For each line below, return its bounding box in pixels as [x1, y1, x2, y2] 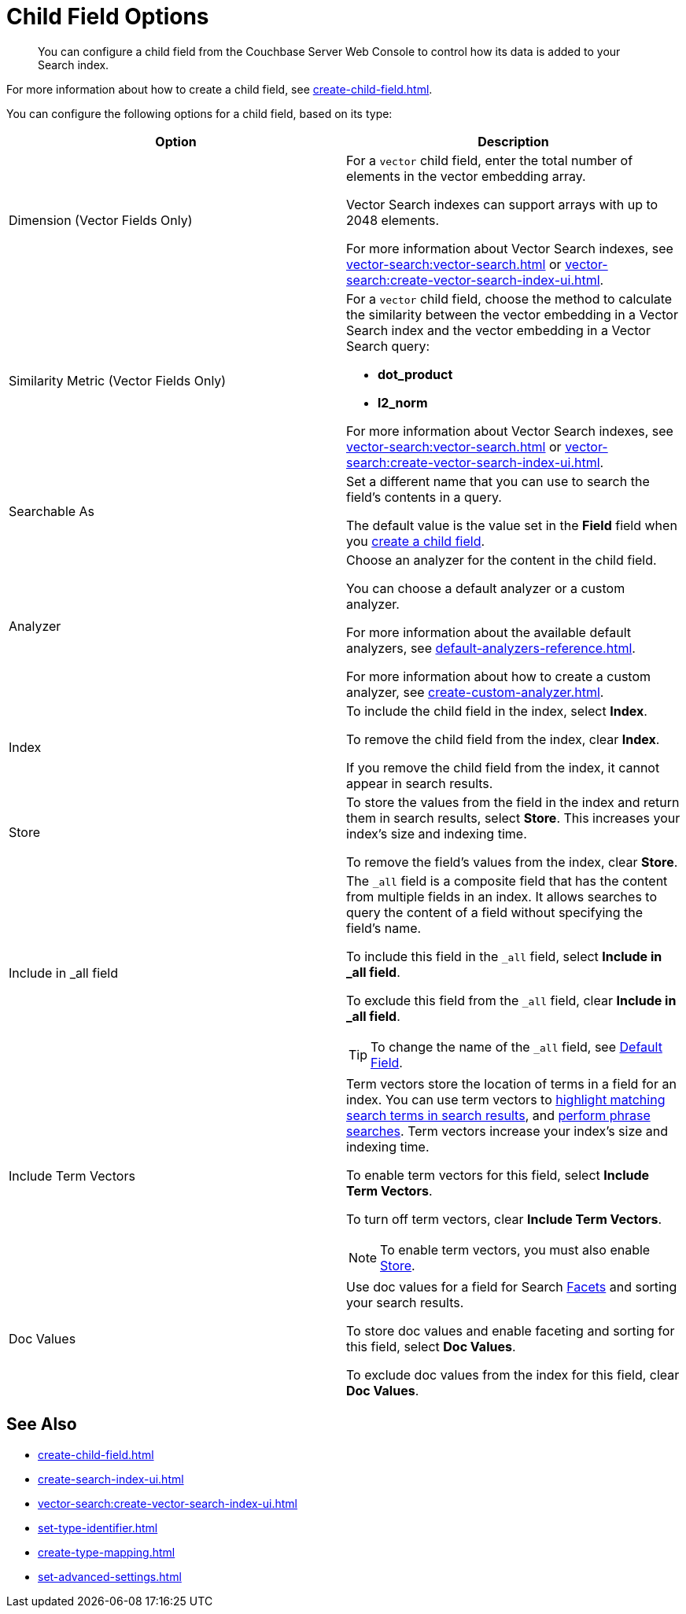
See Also [6, 1414, 77, 1435]
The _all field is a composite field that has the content [346, 872, 668, 889]
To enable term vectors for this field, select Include [346, 1166, 650, 1183]
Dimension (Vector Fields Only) [9, 212, 193, 228]
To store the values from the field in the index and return [346, 794, 680, 810]
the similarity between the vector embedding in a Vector [346, 306, 678, 322]
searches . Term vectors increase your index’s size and [346, 1122, 669, 1139]
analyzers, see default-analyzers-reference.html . [346, 639, 636, 656]
